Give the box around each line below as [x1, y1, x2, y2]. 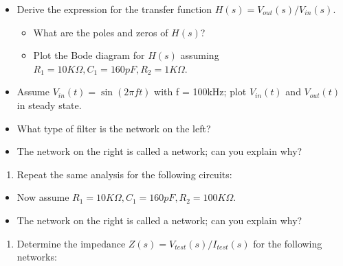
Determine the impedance [16, 236, 126, 250]
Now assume [16, 190, 69, 204]
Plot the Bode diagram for [33, 48, 145, 62]
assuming [180, 48, 219, 62]
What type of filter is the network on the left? [16, 121, 211, 135]
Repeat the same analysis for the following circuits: [16, 167, 232, 181]
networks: [16, 250, 57, 264]
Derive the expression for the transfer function [16, 2, 212, 16]
